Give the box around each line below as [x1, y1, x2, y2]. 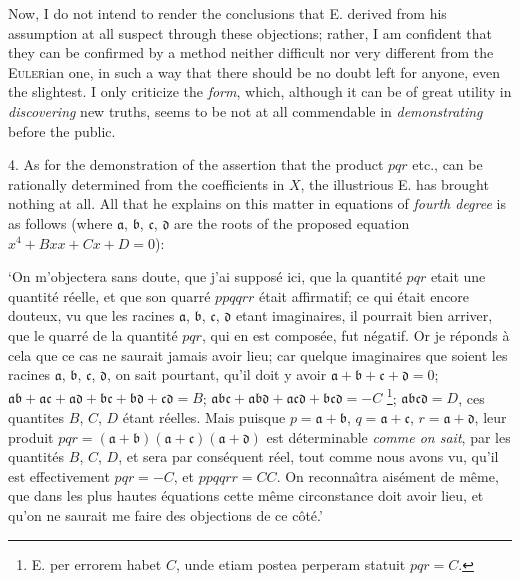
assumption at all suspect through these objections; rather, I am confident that [8, 22, 492, 43]
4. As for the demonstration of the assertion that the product [8, 154, 384, 175]
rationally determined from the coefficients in [8, 173, 285, 194]
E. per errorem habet [31, 553, 162, 574]
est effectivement [8, 465, 110, 486]
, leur [474, 406, 507, 427]
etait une [430, 266, 486, 287]
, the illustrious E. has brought [300, 173, 489, 194]
